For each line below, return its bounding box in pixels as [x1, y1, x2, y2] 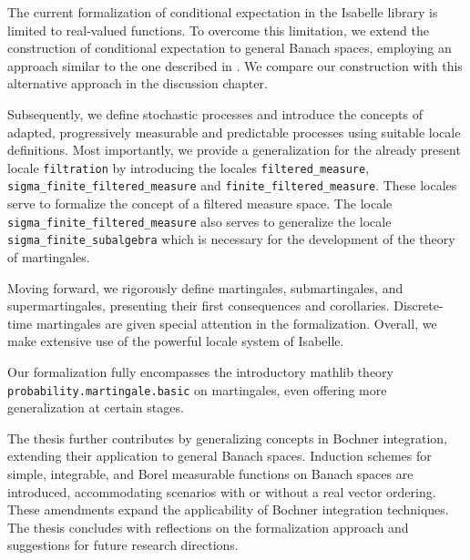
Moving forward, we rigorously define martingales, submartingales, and [7, 278, 404, 297]
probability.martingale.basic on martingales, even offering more [7, 380, 387, 399]
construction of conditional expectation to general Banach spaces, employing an [7, 38, 452, 57]
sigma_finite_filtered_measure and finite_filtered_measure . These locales [7, 176, 457, 195]
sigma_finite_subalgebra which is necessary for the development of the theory [7, 229, 455, 249]
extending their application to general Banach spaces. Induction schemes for [7, 446, 432, 465]
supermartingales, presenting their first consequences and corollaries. [7, 296, 390, 315]
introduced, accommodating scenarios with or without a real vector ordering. [7, 482, 436, 501]
